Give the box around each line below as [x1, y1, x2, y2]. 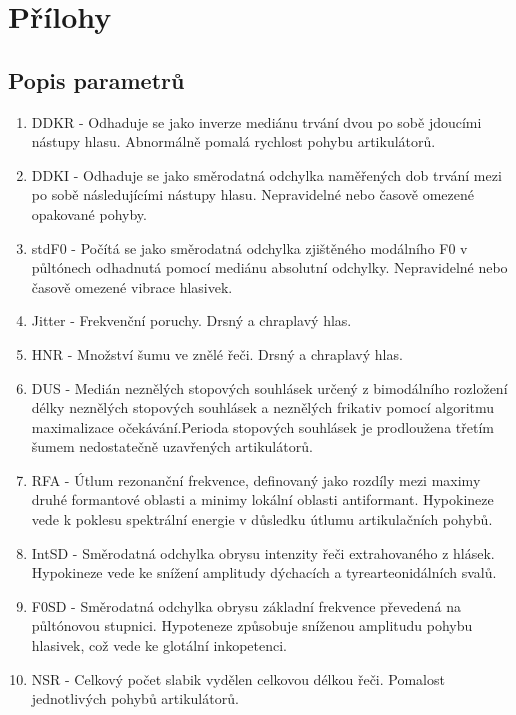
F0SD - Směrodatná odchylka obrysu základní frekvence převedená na [31, 595, 462, 616]
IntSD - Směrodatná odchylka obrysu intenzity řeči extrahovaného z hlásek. [31, 542, 495, 563]
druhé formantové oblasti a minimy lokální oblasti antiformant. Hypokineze [31, 489, 494, 510]
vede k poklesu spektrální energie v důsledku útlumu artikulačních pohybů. [31, 509, 493, 530]
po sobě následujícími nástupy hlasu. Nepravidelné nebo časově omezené [31, 184, 474, 205]
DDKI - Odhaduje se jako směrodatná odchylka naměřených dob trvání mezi [31, 164, 502, 185]
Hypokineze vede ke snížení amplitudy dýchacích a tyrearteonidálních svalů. [31, 562, 497, 583]
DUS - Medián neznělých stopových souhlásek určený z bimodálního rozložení [31, 377, 508, 398]
